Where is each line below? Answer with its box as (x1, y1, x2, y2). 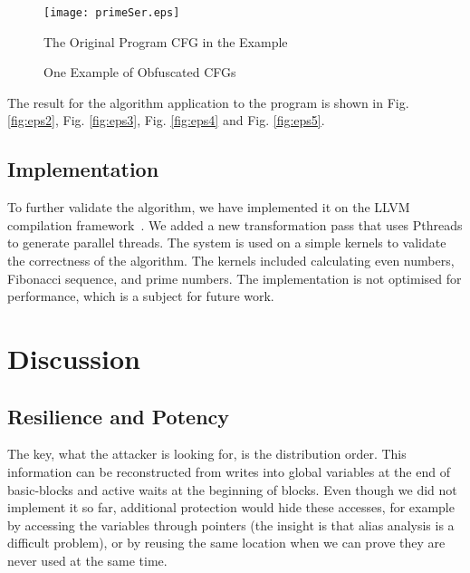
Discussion (7, 339, 140, 376)
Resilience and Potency (7, 402, 230, 430)
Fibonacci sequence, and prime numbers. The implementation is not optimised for (7, 268, 462, 287)
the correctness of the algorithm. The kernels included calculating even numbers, (7, 251, 455, 270)
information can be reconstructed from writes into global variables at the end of (7, 461, 450, 481)
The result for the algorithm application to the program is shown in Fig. (7, 92, 409, 112)
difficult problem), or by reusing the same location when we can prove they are (7, 533, 446, 552)
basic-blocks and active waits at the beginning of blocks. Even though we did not (7, 480, 457, 499)
